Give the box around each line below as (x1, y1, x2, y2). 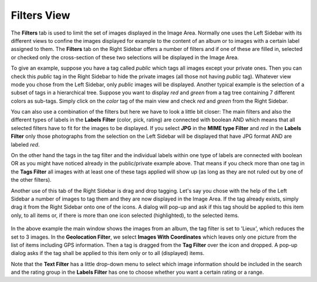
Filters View (11, 9, 70, 22)
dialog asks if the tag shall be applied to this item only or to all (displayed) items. (11, 250, 205, 257)
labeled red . (11, 141, 40, 148)
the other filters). (11, 176, 52, 184)
